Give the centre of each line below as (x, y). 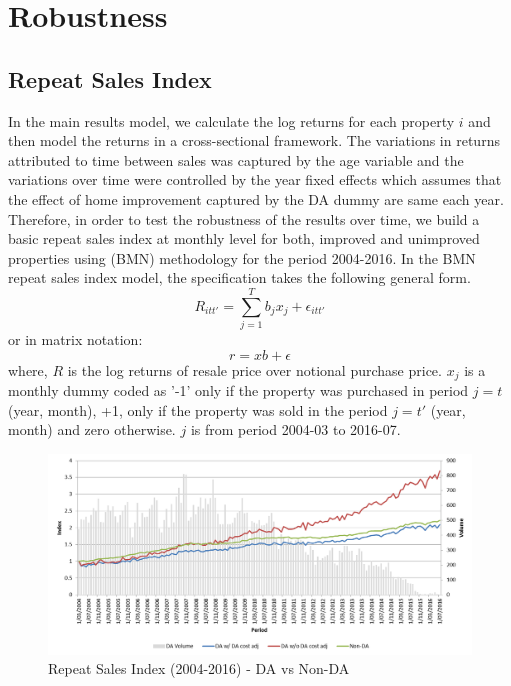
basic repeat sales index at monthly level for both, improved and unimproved (244, 238)
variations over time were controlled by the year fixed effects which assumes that (255, 179)
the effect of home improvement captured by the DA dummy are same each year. (256, 198)
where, (28, 369)
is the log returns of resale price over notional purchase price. (254, 369)
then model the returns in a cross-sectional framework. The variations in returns (254, 140)
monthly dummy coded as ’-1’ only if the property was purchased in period (238, 390)
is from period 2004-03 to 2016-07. (295, 429)
